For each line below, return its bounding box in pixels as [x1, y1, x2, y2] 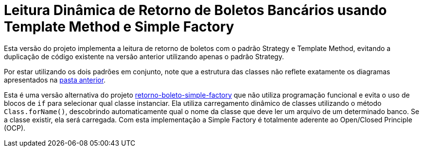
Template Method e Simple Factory [4, 18, 234, 35]
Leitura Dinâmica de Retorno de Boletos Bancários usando [4, 2, 387, 18]
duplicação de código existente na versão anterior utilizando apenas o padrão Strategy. [4, 52, 284, 61]
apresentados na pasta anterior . [4, 75, 106, 84]
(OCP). [4, 123, 26, 132]
